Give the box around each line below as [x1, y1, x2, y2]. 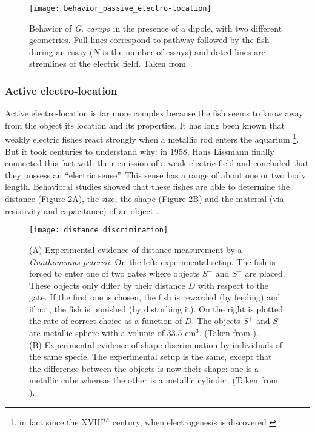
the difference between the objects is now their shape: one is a [29, 362, 259, 374]
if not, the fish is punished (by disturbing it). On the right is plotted [29, 302, 283, 315]
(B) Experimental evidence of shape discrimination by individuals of [29, 338, 283, 351]
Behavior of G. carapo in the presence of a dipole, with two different [29, 21, 282, 34]
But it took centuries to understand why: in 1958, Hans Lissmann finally [5, 144, 274, 157]
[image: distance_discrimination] [29, 226, 168, 235]
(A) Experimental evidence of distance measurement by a [29, 243, 242, 255]
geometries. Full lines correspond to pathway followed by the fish [29, 33, 270, 46]
